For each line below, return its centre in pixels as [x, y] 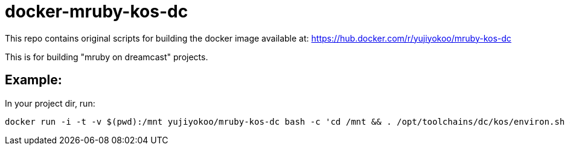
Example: [34, 80]
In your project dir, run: [50, 103]
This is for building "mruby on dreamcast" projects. [107, 57]
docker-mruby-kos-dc [97, 11]
